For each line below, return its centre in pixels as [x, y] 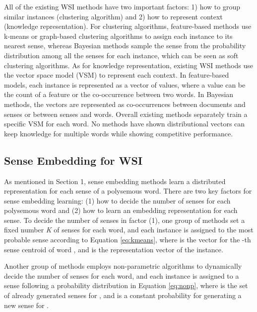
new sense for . [27, 305]
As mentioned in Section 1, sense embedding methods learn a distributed [115, 181]
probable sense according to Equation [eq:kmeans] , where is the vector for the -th [128, 240]
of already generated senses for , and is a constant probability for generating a [123, 295]
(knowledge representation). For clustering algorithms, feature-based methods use [128, 26]
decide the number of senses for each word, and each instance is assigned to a [122, 275]
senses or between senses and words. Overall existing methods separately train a [126, 114]
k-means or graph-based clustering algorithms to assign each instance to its [118, 36]
